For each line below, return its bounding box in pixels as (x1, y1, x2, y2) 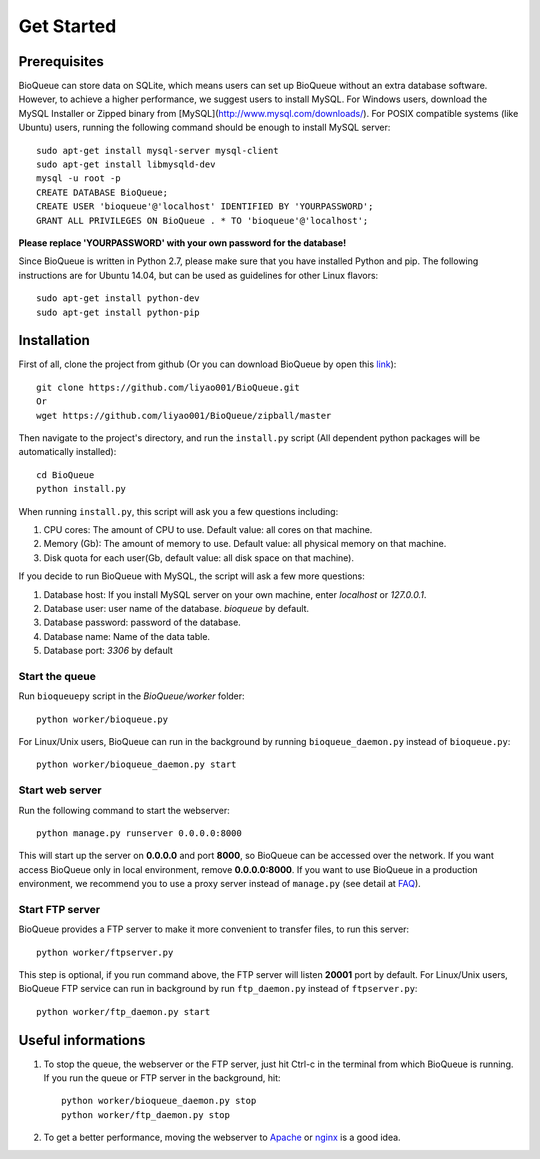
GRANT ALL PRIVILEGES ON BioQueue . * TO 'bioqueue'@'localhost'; (36, 215, 369, 226)
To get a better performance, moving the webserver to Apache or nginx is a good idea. (43, 1131, 401, 1144)
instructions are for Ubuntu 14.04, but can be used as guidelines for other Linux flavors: (18, 269, 379, 281)
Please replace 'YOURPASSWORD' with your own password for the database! (18, 236, 347, 249)
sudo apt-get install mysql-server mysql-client (36, 145, 279, 156)
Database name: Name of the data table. (43, 630, 210, 642)
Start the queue (18, 669, 97, 683)
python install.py (36, 483, 127, 495)
